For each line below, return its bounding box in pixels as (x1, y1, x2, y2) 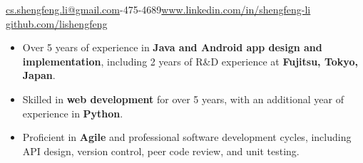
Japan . (22, 68, 56, 83)
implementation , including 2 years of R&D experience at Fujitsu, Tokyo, (22, 53, 358, 68)
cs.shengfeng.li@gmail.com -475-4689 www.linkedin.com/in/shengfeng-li (6, 2, 311, 16)
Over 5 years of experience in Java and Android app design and (22, 40, 322, 55)
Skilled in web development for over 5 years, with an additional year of (22, 91, 344, 106)
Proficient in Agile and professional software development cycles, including (22, 130, 352, 144)
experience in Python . (22, 105, 123, 120)
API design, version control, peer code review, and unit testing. (22, 143, 300, 158)
